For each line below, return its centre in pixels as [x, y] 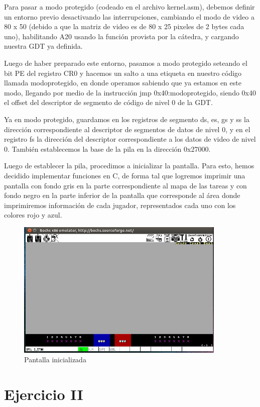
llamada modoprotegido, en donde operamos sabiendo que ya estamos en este [123, 83]
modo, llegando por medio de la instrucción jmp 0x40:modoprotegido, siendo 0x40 [130, 92]
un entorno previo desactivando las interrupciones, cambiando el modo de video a [129, 16]
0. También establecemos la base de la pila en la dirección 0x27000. [107, 148]
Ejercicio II [44, 394]
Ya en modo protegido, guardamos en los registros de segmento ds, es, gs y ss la [127, 119]
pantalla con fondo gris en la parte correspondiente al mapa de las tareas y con [125, 185]
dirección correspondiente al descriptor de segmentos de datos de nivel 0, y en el [127, 129]
